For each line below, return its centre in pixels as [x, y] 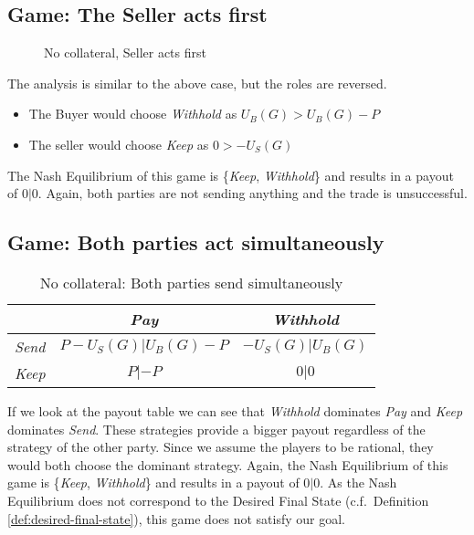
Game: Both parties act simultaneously [196, 242]
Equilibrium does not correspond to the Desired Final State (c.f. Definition [218, 500]
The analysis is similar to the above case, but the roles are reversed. [197, 83]
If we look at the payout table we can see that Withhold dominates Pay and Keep [235, 410]
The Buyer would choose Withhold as [133, 114]
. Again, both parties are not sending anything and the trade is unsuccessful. [253, 193]
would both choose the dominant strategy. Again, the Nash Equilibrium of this [228, 464]
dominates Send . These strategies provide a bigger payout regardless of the [216, 429]
